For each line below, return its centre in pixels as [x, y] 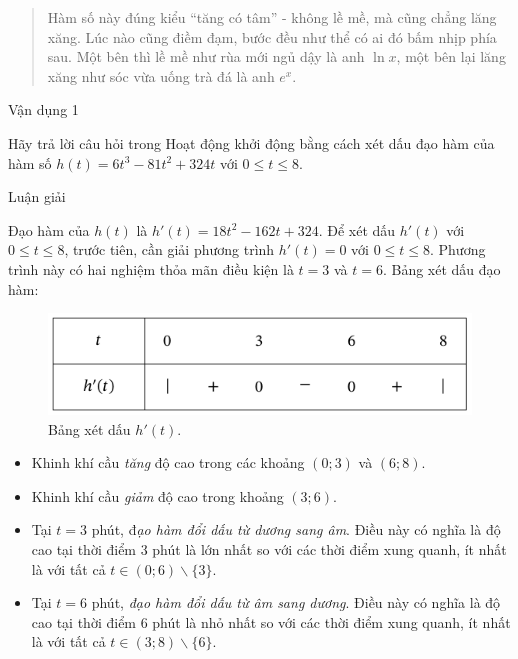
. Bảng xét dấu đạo [441, 268]
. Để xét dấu [357, 229]
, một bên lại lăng [451, 56]
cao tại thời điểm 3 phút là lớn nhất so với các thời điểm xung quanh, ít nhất [269, 549]
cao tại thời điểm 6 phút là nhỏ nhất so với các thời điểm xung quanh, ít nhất [271, 621]
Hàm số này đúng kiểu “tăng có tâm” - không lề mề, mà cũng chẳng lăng [272, 17]
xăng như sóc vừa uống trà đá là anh [161, 75]
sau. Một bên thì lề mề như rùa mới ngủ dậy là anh [206, 56]
